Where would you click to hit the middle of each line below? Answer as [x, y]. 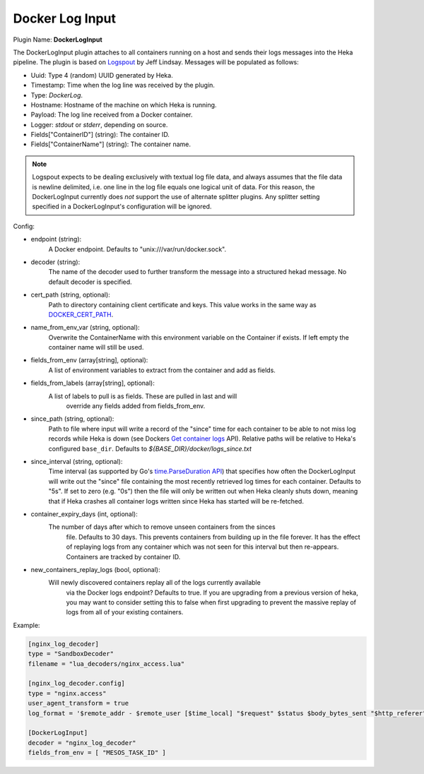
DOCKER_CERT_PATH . [81, 314]
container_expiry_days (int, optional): [84, 514]
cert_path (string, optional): [71, 295]
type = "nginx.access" [67, 693]
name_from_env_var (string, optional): [86, 328]
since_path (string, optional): [72, 419]
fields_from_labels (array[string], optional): [93, 383]
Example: [26, 625]
